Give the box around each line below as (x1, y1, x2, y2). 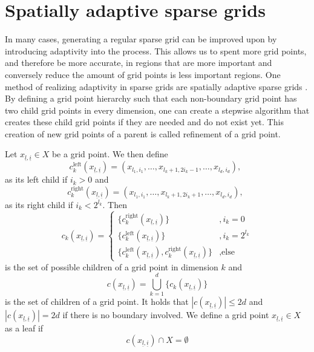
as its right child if (5, 198, 73, 210)
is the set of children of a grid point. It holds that (5, 295, 189, 308)
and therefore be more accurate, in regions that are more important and (5, 56, 272, 69)
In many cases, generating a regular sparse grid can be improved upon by (5, 33, 277, 45)
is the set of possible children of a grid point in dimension (5, 260, 218, 273)
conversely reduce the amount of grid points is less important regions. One (5, 68, 281, 80)
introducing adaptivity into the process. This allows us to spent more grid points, (5, 44, 307, 57)
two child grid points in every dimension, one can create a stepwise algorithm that (5, 103, 310, 116)
